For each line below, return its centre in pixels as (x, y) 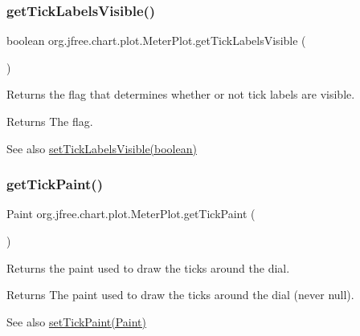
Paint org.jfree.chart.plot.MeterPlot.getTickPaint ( (131, 214)
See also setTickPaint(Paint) (76, 321)
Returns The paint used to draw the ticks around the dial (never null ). (180, 295)
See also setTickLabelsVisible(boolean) (102, 148)
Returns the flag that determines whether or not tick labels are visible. (181, 94)
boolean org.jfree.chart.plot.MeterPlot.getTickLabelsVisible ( (156, 40)
